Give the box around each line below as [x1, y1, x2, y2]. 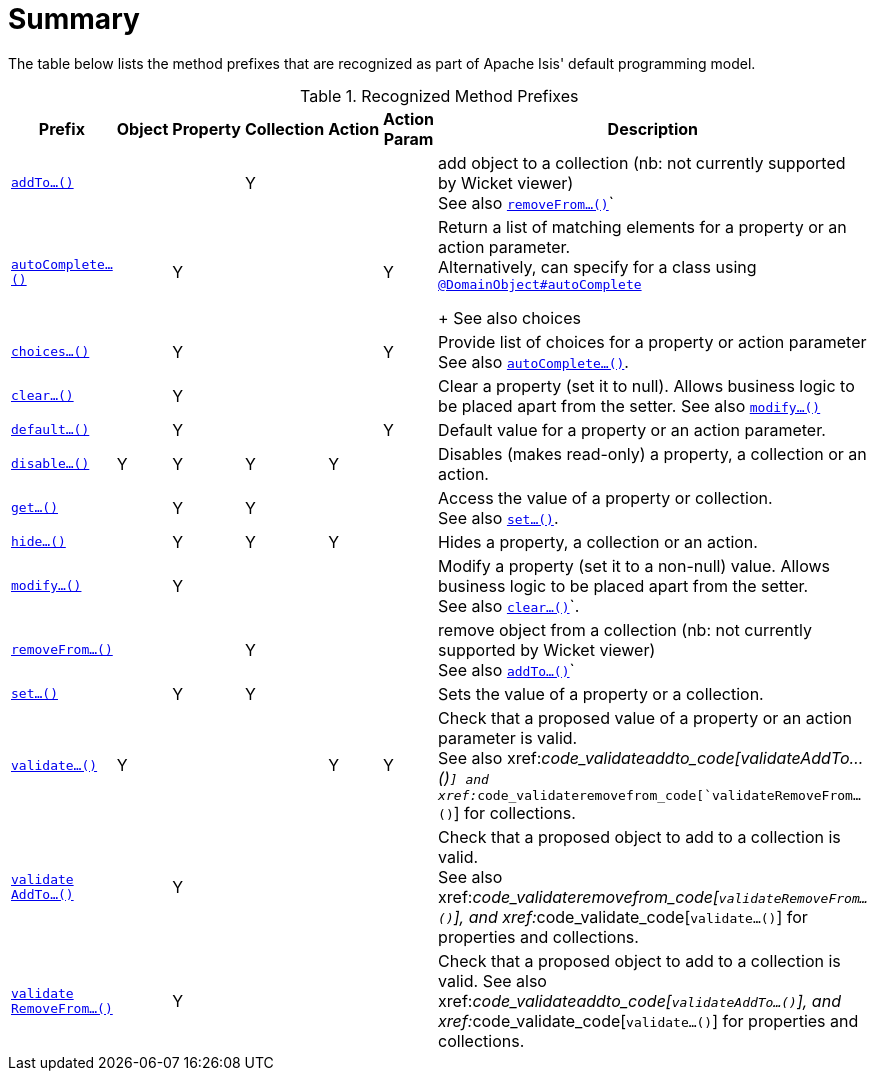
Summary [8, 2, 140, 36]
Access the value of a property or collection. [438, 487, 773, 508]
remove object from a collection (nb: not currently [438, 619, 812, 640]
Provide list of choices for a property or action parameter [438, 331, 867, 352]
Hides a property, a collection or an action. [438, 531, 758, 552]
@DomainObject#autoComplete [438, 276, 642, 292]
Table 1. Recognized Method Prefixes [300, 85, 579, 106]
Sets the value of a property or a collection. [438, 683, 764, 704]
